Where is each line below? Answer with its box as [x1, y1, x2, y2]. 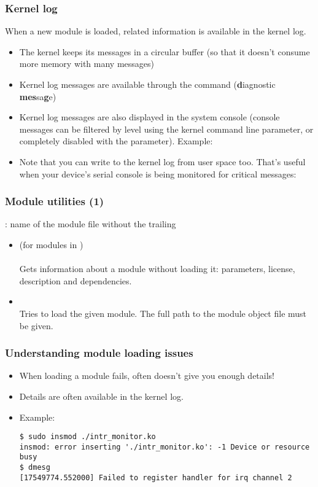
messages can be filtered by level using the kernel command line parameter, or [19, 122, 314, 135]
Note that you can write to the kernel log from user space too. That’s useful [19, 155, 306, 168]
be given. [19, 319, 53, 332]
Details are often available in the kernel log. [19, 389, 184, 402]
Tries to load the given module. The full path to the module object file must [19, 306, 307, 319]
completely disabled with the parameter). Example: [19, 134, 213, 147]
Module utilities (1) [5, 193, 104, 209]
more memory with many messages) [19, 57, 154, 70]
